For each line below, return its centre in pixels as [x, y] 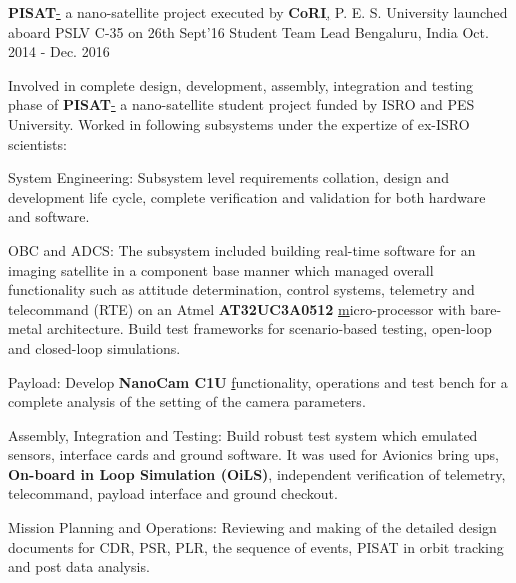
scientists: [37, 143]
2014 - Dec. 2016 [59, 51]
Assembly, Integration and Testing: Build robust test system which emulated [243, 434]
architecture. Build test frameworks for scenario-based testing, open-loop [269, 328]
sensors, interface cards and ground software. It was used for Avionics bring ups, [253, 454]
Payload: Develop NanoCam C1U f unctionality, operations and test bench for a [258, 381]
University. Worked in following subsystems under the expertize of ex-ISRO [239, 123]
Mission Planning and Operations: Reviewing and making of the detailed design [252, 527]
